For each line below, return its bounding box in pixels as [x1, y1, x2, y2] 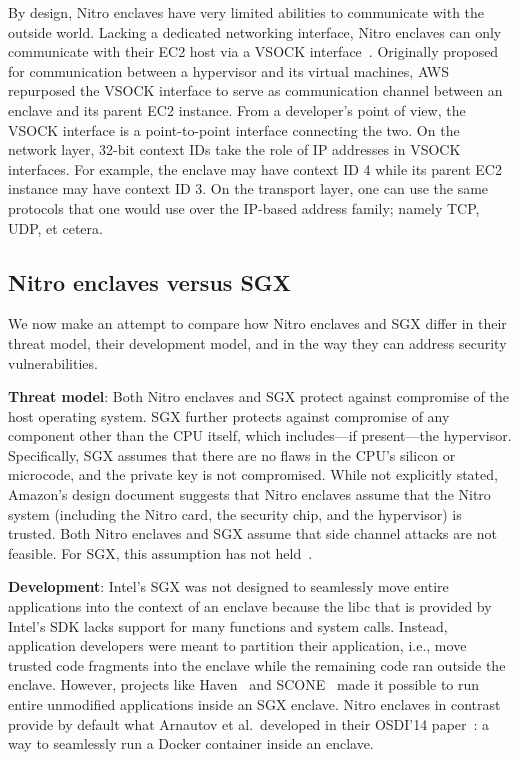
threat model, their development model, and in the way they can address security [8, 332, 507, 353]
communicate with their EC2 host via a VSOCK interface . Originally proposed [8, 41, 499, 62]
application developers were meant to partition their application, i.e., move [8, 635, 467, 656]
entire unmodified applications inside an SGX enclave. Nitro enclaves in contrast [8, 694, 501, 715]
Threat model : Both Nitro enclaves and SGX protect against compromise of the [8, 386, 509, 407]
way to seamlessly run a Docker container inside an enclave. [8, 733, 374, 754]
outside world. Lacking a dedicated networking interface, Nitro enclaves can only [8, 21, 502, 42]
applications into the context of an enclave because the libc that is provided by [8, 596, 492, 617]
